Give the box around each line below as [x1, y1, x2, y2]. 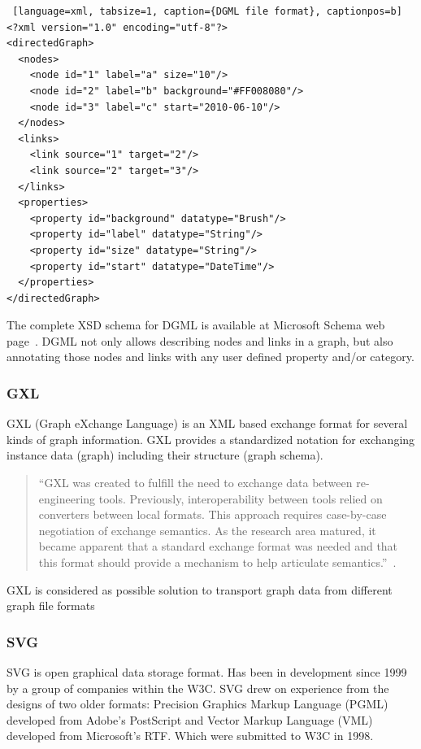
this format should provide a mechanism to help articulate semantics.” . [38, 554, 397, 571]
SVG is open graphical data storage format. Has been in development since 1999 [7, 664, 407, 681]
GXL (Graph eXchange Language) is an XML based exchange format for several [7, 415, 408, 432]
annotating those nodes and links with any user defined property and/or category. [7, 348, 414, 365]
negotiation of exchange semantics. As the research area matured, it [38, 521, 376, 538]
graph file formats [7, 597, 95, 614]
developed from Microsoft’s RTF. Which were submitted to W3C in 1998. [7, 727, 374, 744]
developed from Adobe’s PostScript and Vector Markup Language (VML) [7, 711, 373, 728]
